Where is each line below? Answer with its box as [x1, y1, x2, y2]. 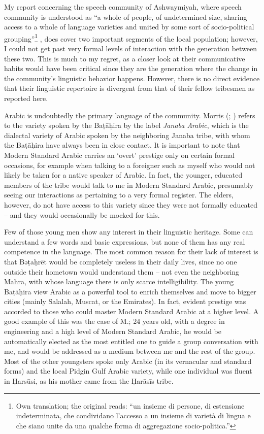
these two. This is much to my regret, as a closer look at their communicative [4, 53, 245, 63]
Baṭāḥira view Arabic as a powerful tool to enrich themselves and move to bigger [4, 286, 256, 296]
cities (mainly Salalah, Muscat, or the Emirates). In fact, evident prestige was [4, 296, 246, 307]
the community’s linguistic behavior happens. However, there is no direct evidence [4, 73, 260, 83]
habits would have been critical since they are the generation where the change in [4, 63, 258, 74]
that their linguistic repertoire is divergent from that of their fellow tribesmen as [4, 83, 255, 93]
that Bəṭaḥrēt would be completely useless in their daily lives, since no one [4, 256, 237, 266]
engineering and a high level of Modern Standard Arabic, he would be [4, 326, 221, 337]
